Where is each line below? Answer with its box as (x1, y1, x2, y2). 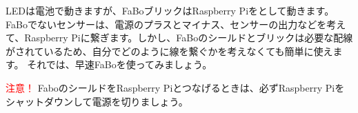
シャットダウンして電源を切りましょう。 (6, 94, 188, 108)
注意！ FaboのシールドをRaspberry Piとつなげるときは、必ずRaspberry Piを (6, 80, 345, 94)
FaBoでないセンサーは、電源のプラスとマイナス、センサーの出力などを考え (6, 17, 346, 31)
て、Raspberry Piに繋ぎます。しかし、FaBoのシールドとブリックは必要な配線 (6, 30, 353, 45)
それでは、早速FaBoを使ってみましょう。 (27, 57, 212, 72)
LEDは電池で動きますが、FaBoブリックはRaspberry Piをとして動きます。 (6, 3, 335, 17)
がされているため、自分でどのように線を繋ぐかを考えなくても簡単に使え (6, 43, 333, 58)
